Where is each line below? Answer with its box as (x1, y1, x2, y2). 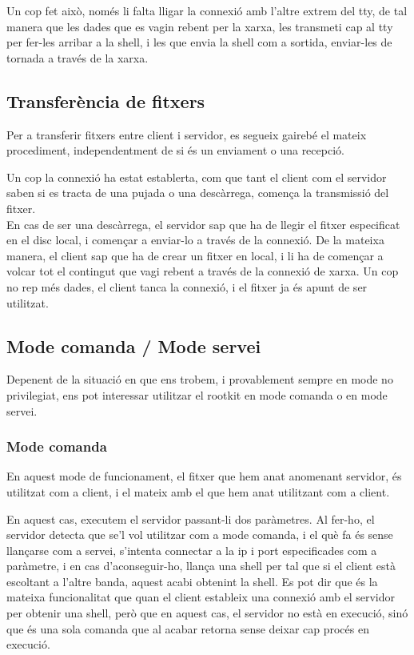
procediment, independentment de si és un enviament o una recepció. (6, 142, 344, 159)
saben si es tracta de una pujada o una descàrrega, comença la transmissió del (6, 184, 389, 201)
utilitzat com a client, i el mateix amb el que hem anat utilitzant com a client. (6, 483, 390, 500)
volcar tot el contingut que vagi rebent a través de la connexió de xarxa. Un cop (6, 263, 399, 279)
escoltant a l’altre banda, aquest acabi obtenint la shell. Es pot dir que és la (6, 573, 378, 589)
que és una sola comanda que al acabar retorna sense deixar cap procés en (6, 620, 369, 637)
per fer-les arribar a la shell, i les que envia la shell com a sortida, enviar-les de (6, 34, 392, 50)
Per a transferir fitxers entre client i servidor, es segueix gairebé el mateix (6, 126, 367, 143)
